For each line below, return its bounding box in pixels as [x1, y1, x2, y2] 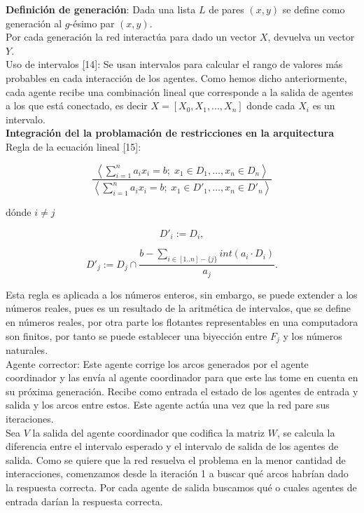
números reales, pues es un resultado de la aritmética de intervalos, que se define [6, 301, 351, 315]
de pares [209, 2, 244, 16]
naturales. [6, 343, 48, 357]
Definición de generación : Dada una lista [6, 2, 196, 16]
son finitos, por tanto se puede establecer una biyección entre [6, 328, 267, 343]
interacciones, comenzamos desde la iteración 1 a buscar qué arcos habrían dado [6, 466, 349, 481]
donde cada [246, 98, 295, 113]
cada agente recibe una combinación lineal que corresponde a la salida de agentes [6, 84, 353, 99]
